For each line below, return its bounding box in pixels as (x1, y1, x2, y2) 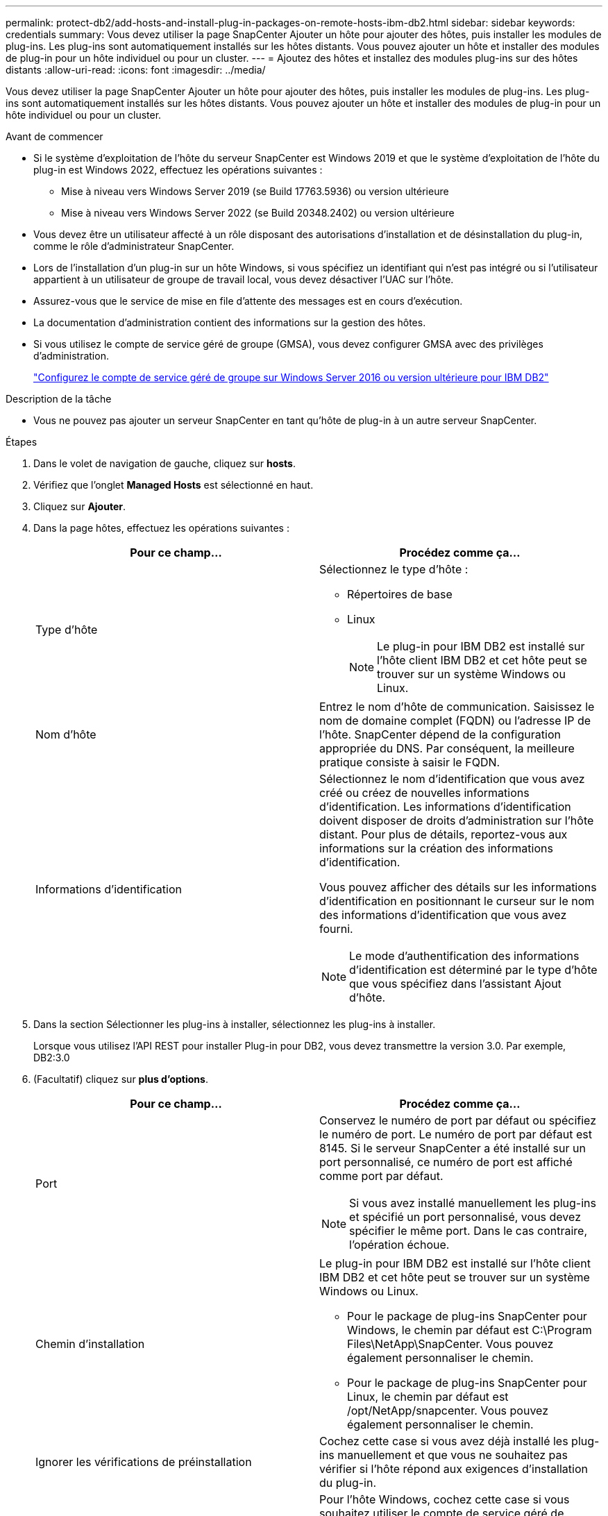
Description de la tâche (6, 393, 112, 405)
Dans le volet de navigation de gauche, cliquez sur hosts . (33, 457, 296, 469)
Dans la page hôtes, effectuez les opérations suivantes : (33, 522, 289, 534)
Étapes (6, 436, 37, 448)
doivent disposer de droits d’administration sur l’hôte (319, 814, 594, 827)
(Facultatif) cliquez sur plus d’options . (33, 1073, 208, 1085)
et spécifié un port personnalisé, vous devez (349, 1210, 581, 1224)
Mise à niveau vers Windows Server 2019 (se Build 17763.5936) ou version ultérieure (61, 185, 449, 197)
